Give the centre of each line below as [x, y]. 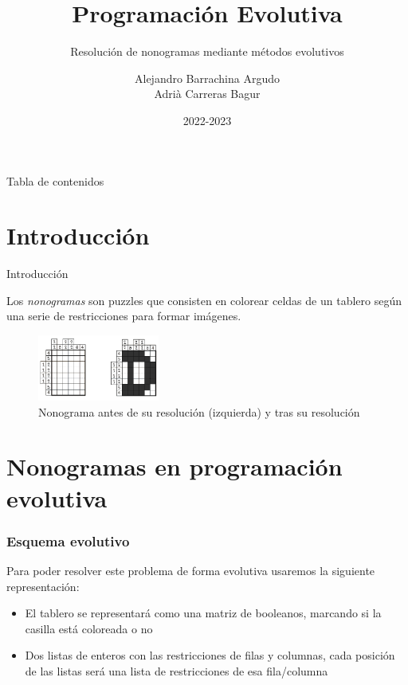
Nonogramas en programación [175, 466]
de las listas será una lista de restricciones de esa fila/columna [177, 671]
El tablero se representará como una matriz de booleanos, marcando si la [203, 613]
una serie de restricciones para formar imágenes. [124, 316]
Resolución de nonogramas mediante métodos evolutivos [207, 51]
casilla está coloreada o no [89, 628]
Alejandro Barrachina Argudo [207, 78]
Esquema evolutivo [68, 540]
